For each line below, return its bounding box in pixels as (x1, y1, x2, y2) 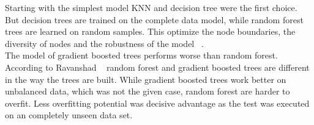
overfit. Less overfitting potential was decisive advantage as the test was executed (5, 96, 310, 109)
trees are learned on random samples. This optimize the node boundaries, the (5, 25, 296, 38)
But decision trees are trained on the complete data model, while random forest (5, 13, 304, 26)
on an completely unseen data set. (5, 109, 133, 121)
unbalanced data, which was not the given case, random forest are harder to (5, 85, 290, 98)
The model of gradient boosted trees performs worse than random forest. (5, 49, 278, 62)
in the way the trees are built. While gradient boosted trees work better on (5, 73, 286, 85)
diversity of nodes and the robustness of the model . (5, 37, 204, 49)
